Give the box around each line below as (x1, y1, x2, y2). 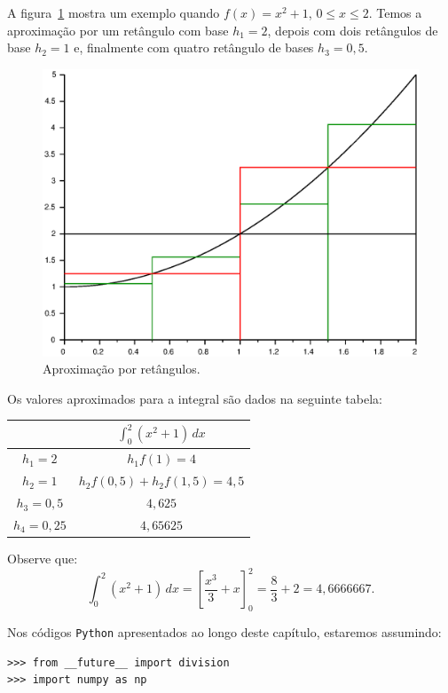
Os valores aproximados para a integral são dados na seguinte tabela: (7, 389, 382, 407)
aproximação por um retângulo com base (7, 20, 229, 39)
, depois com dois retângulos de (267, 20, 438, 39)
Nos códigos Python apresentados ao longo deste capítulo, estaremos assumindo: (7, 622, 442, 641)
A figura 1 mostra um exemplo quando (7, 4, 220, 21)
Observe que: (7, 549, 78, 568)
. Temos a (368, 4, 422, 21)
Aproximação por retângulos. (43, 359, 200, 378)
